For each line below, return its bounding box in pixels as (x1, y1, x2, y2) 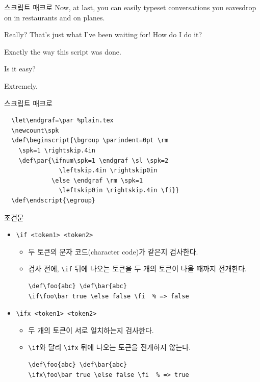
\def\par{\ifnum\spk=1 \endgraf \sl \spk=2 (18, 157, 169, 164)
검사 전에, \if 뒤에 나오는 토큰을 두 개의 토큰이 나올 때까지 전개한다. (28, 263, 247, 274)
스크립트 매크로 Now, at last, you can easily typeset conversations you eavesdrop (4, 2, 256, 12)
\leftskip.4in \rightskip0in (59, 167, 158, 174)
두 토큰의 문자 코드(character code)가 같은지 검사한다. (28, 246, 198, 257)
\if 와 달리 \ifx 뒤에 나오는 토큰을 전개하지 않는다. (28, 342, 191, 352)
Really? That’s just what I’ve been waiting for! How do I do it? (4, 29, 202, 40)
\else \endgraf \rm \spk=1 (51, 176, 143, 184)
